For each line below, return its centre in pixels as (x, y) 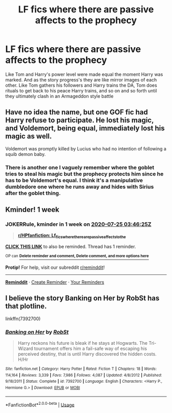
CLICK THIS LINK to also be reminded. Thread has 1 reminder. (71, 247)
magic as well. (29, 136)
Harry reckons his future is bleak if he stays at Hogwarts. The (82, 343)
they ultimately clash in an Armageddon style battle (59, 96)
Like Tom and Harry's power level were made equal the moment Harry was (84, 74)
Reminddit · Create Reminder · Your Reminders (55, 282)
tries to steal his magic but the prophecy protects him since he (84, 174)
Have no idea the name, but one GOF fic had (77, 112)
